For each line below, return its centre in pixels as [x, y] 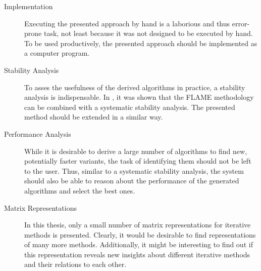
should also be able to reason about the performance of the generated [132, 181]
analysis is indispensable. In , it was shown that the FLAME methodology [139, 97]
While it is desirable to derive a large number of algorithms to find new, [136, 151]
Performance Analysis [38, 133]
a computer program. [57, 53]
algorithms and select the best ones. [80, 190]
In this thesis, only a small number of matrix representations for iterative [138, 225]
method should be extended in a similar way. [94, 117]
